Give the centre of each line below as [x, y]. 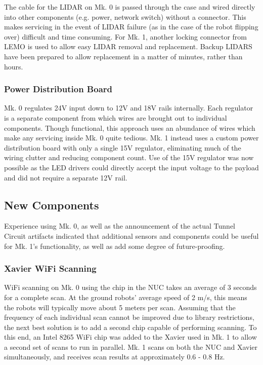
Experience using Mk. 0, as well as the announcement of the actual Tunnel [120, 226]
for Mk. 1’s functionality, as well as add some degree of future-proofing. [115, 246]
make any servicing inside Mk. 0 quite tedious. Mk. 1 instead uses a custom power [131, 138]
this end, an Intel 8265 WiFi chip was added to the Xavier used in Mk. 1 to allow [130, 337]
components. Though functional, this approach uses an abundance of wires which [130, 127]
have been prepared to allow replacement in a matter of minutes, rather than [123, 56]
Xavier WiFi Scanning [50, 268]
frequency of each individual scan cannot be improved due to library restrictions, [129, 317]
